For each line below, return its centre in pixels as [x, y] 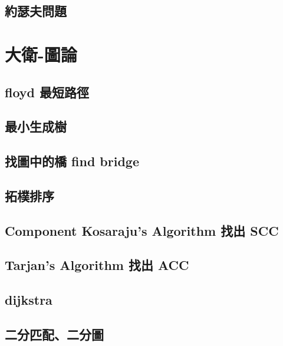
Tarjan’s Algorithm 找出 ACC [97, 265]
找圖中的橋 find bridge [72, 161]
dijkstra [29, 300]
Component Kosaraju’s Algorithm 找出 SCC [142, 230]
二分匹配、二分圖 [54, 335]
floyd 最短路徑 [47, 92]
